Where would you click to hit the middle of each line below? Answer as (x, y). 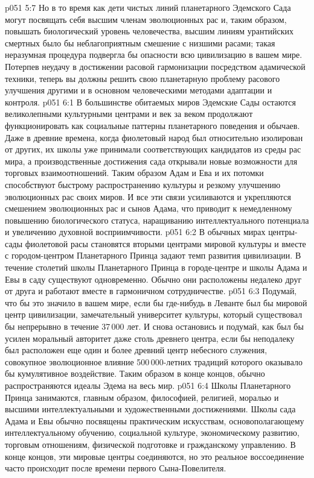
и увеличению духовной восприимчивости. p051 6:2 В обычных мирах (135, 232)
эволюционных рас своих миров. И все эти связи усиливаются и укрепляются (148, 196)
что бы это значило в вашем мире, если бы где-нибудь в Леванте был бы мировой (156, 302)
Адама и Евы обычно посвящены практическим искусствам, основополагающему (155, 420)
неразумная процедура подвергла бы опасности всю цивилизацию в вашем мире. (154, 55)
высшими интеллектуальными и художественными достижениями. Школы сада (150, 409)
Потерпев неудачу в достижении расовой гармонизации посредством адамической (155, 66)
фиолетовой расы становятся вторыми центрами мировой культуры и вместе (165, 243)
